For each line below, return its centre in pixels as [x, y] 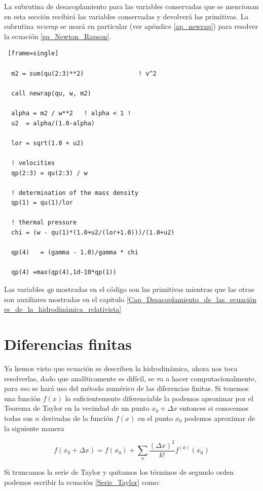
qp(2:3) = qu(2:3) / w [49, 173]
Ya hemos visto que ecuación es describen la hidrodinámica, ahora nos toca [121, 368]
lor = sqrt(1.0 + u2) [48, 143]
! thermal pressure [44, 223]
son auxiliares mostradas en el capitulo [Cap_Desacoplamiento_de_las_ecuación [130, 299]
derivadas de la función [78, 418]
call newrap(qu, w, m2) [51, 93]
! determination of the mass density [75, 193]
